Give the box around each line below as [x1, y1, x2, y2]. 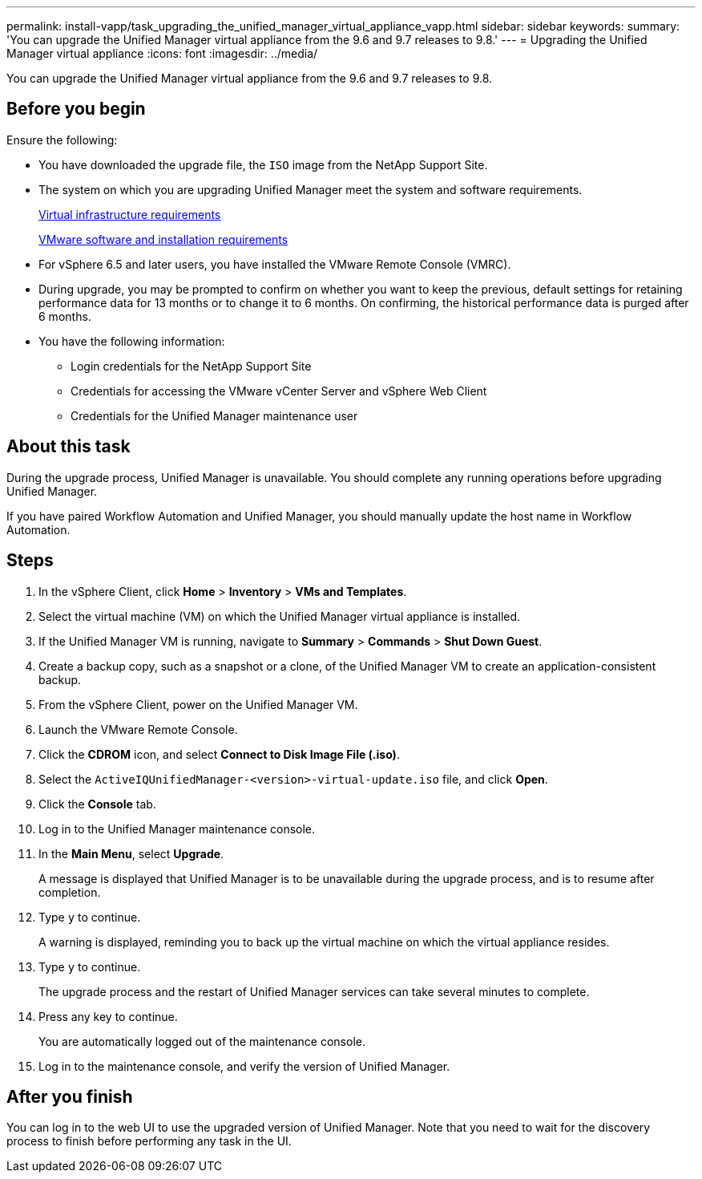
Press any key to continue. [38, 1009, 178, 1023]
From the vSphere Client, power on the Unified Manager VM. [38, 697, 358, 711]
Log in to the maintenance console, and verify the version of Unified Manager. [38, 1059, 450, 1073]
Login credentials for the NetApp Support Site [71, 359, 312, 373]
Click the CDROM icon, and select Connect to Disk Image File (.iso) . [38, 747, 400, 761]
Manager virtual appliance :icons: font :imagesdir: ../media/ [6, 47, 318, 60]
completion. [38, 885, 101, 899]
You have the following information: [38, 334, 225, 348]
